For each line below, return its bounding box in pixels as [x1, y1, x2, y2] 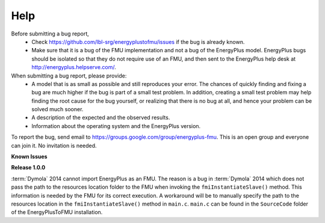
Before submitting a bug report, [11, 30, 90, 37]
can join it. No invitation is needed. [11, 142, 97, 149]
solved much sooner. [31, 106, 84, 113]
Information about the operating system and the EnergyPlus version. [31, 122, 201, 129]
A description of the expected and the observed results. [31, 114, 170, 121]
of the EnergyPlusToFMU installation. [11, 209, 103, 216]
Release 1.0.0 [11, 164, 46, 171]
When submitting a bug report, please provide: [11, 72, 127, 79]
